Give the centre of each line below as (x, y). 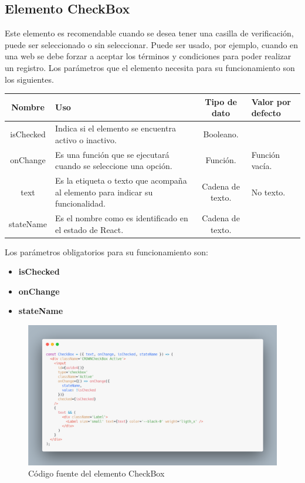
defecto (266, 113)
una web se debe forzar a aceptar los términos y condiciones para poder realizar (148, 56)
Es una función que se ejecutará (112, 154)
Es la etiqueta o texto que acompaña (121, 180)
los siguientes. (29, 79)
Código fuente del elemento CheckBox (96, 473)
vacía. (262, 166)
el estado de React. (89, 229)
